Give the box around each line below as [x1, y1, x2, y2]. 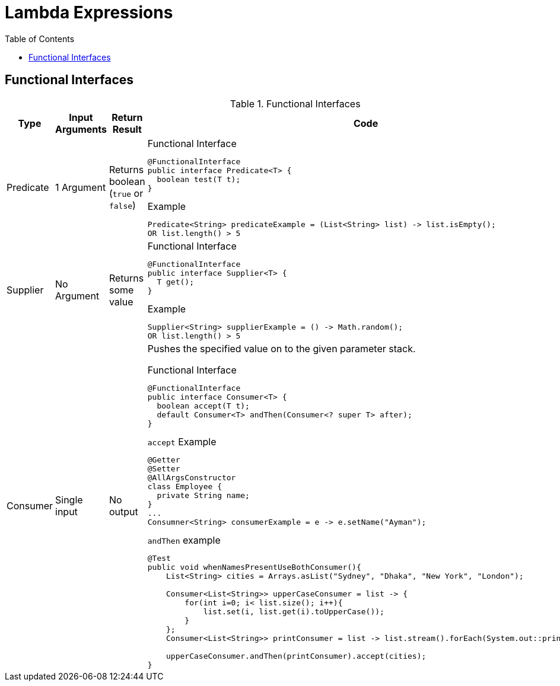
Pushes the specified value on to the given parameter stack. [147, 342, 416, 355]
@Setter [147, 464, 180, 473]
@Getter [147, 455, 180, 464]
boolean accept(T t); [157, 401, 250, 410]
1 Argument [55, 181, 106, 194]
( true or [109, 187, 144, 200]
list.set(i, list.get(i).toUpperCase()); [203, 607, 384, 616]
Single [55, 494, 83, 506]
